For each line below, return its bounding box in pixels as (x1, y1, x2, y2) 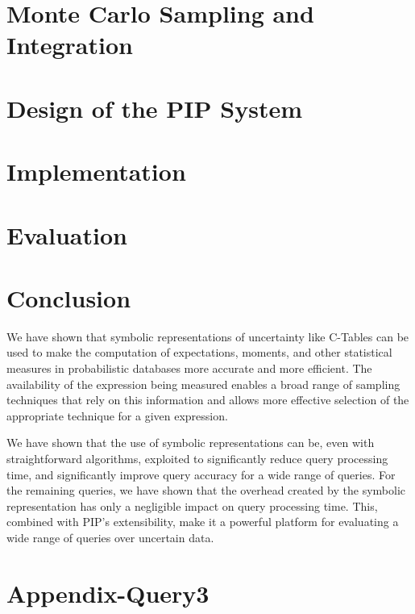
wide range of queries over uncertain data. (6, 528, 214, 545)
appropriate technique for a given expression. (6, 407, 228, 424)
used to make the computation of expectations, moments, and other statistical (6, 344, 392, 361)
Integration (6, 28, 133, 61)
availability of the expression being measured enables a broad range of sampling (6, 375, 400, 392)
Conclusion (6, 281, 131, 314)
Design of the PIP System (6, 91, 302, 124)
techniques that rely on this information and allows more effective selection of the (6, 391, 409, 408)
